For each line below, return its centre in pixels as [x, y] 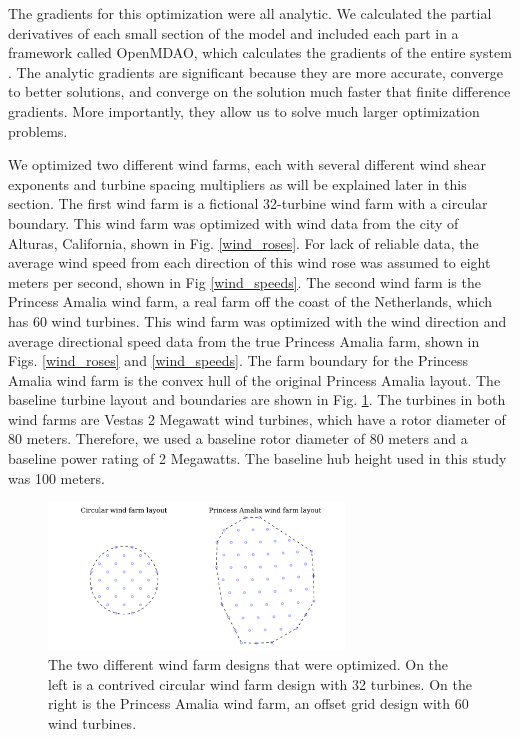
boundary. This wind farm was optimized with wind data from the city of [233, 222]
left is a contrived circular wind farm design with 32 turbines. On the [260, 683]
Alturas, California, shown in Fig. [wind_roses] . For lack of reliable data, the [243, 242]
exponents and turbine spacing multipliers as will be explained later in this [237, 183]
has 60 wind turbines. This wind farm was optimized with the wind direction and [257, 320]
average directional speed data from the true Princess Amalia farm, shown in [244, 340]
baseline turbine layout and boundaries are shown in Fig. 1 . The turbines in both [257, 399]
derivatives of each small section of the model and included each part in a [233, 32]
